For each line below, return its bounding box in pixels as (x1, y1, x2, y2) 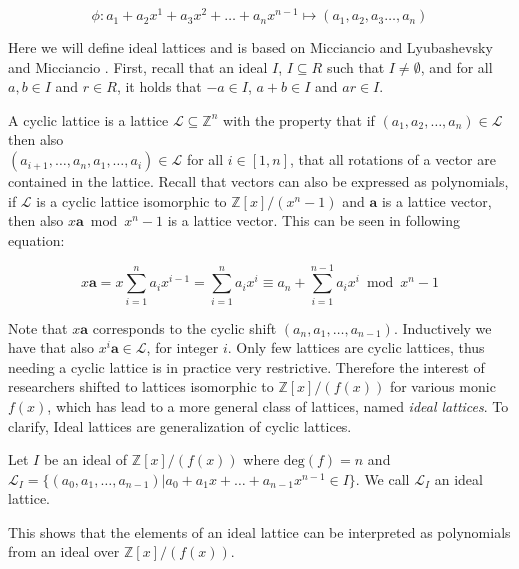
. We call (355, 468, 410, 489)
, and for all (420, 56, 493, 77)
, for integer (146, 337, 219, 358)
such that (326, 56, 385, 77)
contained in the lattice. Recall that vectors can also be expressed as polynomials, (8, 171, 509, 192)
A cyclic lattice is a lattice (8, 109, 169, 130)
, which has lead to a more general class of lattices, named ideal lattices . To (47, 395, 509, 416)
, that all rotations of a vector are (290, 149, 496, 170)
